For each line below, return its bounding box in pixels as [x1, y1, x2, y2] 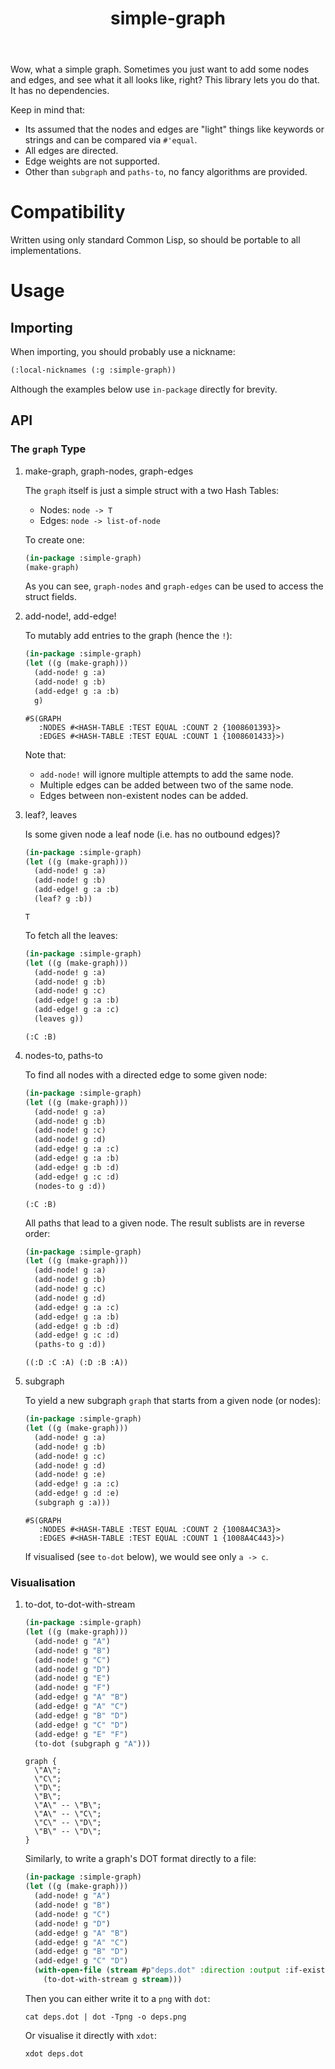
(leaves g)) [34, 1014, 84, 1024]
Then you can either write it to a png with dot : [24, 1992, 211, 2004]
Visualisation [10, 1575, 76, 1589]
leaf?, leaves [24, 808, 78, 821]
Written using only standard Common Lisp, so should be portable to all [10, 234, 301, 246]
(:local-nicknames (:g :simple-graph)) [10, 365, 177, 376]
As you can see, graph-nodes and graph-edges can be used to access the [24, 580, 324, 592]
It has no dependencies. [10, 85, 110, 97]
